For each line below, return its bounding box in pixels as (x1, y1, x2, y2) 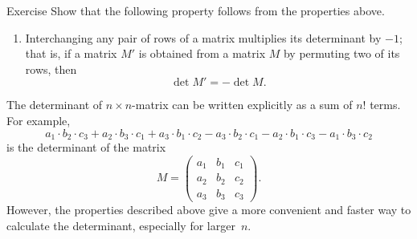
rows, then (25, 60, 77, 77)
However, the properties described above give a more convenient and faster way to (6, 201, 411, 218)
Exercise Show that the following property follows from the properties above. (6, 2, 385, 18)
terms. (370, 96, 401, 113)
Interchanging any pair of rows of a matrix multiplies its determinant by (25, 29, 382, 46)
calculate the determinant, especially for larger (6, 217, 235, 233)
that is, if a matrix (25, 45, 117, 62)
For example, (6, 111, 71, 128)
